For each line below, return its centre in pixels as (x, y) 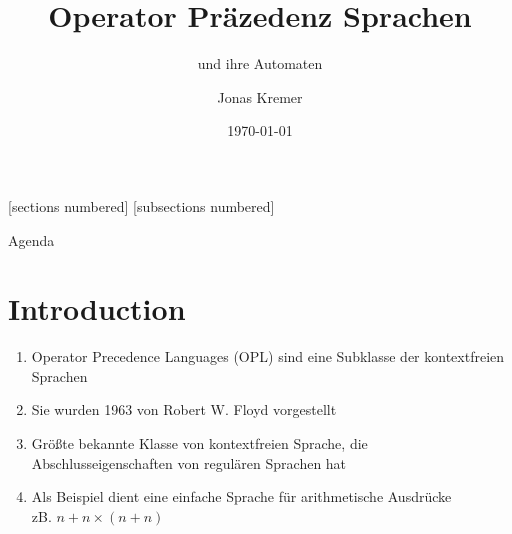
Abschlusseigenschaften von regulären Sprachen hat (189, 462)
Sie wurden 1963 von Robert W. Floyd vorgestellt (184, 409)
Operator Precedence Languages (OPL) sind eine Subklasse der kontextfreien (268, 356)
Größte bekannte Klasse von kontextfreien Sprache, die (199, 443)
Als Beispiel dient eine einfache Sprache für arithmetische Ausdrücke (241, 496)
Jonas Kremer (260, 96)
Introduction (97, 308)
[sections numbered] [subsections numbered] (141, 205)
